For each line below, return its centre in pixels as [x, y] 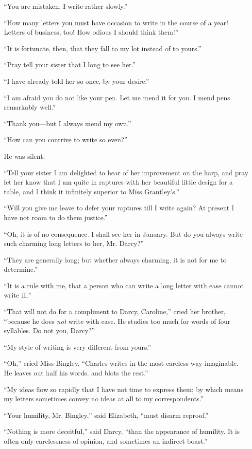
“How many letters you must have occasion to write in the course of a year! [116, 22]
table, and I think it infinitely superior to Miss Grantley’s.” [92, 191]
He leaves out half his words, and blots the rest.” [76, 373]
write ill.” [18, 295]
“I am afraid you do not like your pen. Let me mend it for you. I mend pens [117, 97]
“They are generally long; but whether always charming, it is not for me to [115, 259]
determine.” [21, 269]
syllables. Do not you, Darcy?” [50, 330]
